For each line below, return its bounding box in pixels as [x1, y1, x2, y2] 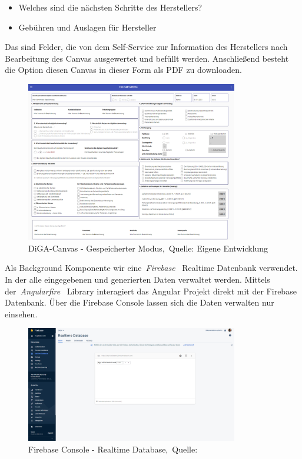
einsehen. [5, 307, 38, 320]
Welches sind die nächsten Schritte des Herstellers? [18, 1, 203, 13]
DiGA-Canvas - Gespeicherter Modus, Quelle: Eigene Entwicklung [28, 242, 268, 254]
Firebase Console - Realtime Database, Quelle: [28, 443, 198, 455]
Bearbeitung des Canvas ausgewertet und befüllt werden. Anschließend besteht [5, 52, 289, 64]
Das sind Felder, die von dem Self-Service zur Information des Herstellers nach [5, 41, 288, 53]
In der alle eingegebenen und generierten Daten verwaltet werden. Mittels [5, 273, 270, 285]
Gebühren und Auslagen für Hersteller [18, 21, 157, 33]
